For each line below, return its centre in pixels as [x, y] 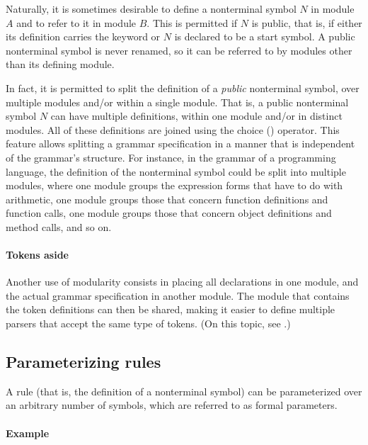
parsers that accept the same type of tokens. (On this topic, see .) [148, 323]
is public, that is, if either [307, 22]
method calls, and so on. [59, 226]
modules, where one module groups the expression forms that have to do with [174, 185]
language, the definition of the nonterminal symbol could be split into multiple [176, 171]
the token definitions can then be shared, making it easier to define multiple [171, 309]
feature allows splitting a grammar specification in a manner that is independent [180, 143]
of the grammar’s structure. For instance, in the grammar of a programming [171, 157]
